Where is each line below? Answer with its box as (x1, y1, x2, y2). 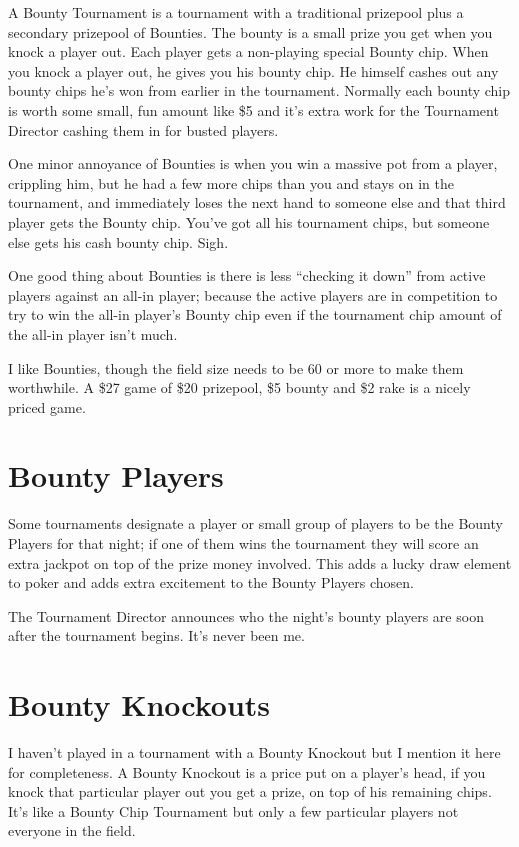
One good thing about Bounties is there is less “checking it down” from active (8, 265, 486, 286)
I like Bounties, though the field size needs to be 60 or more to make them (8, 357, 464, 378)
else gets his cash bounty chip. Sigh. (8, 231, 229, 252)
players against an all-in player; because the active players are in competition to (8, 284, 498, 305)
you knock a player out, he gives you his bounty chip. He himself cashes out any (8, 60, 499, 81)
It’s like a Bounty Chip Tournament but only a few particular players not (8, 800, 459, 821)
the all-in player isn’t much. (8, 323, 178, 344)
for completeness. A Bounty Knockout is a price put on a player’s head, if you (8, 761, 486, 782)
